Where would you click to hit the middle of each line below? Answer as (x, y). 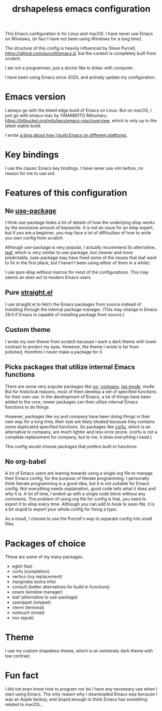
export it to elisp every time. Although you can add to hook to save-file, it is (80, 504)
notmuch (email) (28, 613)
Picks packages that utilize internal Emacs (70, 367)
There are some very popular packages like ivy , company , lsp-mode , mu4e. (80, 386)
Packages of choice (45, 543)
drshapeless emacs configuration (81, 9)
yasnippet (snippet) (31, 602)
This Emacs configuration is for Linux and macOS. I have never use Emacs (79, 34)
